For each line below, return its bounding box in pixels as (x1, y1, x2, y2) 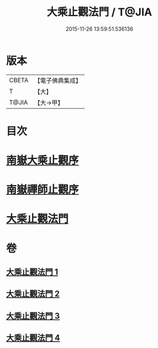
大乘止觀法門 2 (6, 289, 60, 299)
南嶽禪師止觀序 (6, 183, 79, 196)
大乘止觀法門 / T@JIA (46, 5, 153, 19)
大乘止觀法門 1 (6, 267, 59, 277)
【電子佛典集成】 (34, 76, 82, 85)
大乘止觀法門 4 (6, 333, 60, 343)
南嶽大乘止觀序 (6, 154, 79, 167)
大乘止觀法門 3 (6, 311, 60, 321)
